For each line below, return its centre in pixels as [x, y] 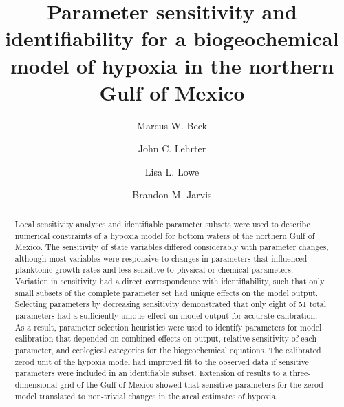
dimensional [36, 385]
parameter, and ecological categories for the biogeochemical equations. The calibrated [168, 350]
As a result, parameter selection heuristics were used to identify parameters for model [168, 327]
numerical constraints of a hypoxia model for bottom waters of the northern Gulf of [165, 235]
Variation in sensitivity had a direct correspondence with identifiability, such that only [170, 281]
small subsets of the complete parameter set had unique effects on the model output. [166, 292]
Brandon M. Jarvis [172, 195]
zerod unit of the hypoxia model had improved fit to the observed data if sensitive [162, 361]
